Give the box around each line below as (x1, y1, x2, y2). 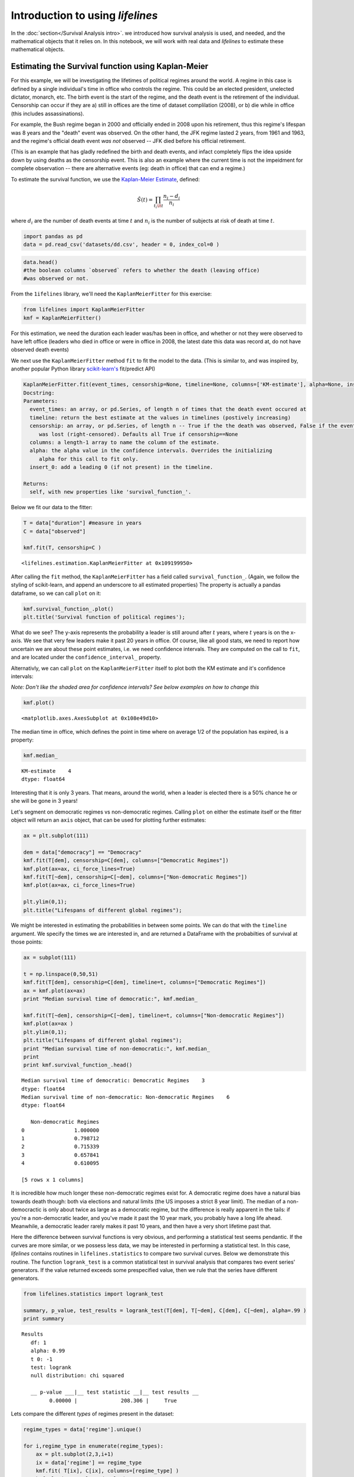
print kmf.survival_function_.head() (23, 1062, 133, 1069)
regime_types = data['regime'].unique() (23, 1426, 142, 1433)
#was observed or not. (23, 275, 89, 282)
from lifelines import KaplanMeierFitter (23, 306, 145, 313)
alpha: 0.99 (30, 1348, 65, 1354)
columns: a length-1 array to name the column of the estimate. (29, 439, 219, 445)
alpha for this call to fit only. (38, 456, 139, 462)
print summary (23, 1315, 64, 1322)
